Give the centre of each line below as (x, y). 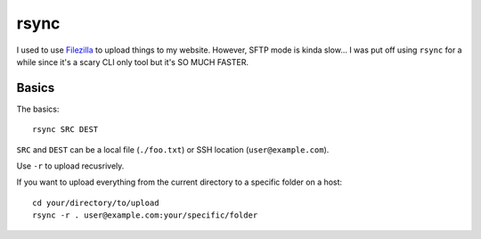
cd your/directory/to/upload (96, 202)
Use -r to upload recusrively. (70, 166)
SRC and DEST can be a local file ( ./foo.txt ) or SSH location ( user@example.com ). (173, 149)
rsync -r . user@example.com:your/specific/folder (145, 215)
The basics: (38, 109)
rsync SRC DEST (65, 130)
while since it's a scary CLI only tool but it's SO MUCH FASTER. (133, 62)
